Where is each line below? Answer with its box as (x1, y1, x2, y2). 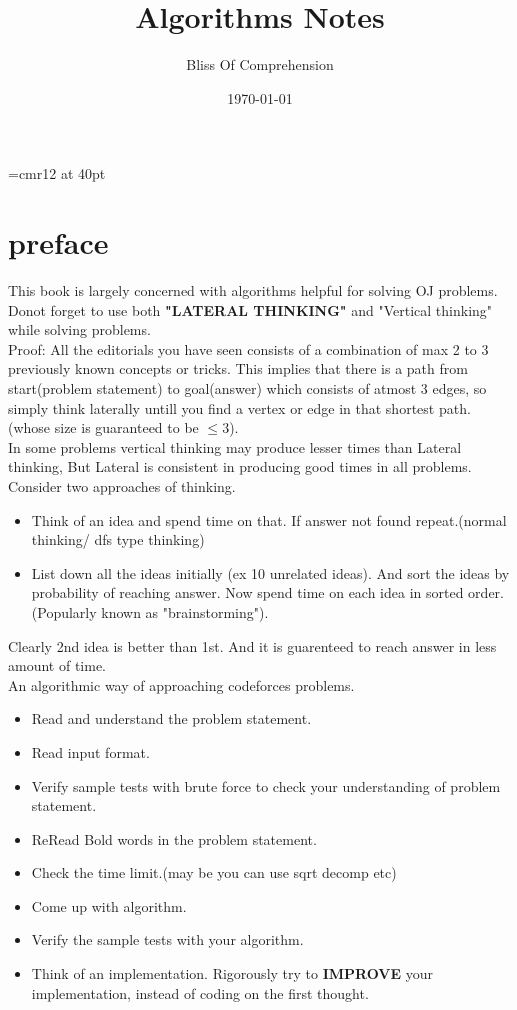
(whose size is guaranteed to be (8, 417, 199, 438)
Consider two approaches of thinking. (8, 475, 236, 496)
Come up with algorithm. (31, 895, 187, 916)
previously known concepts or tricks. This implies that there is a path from (8, 358, 468, 379)
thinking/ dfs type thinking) (31, 529, 205, 550)
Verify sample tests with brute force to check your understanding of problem (31, 775, 501, 796)
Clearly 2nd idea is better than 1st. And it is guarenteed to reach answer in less (8, 635, 497, 656)
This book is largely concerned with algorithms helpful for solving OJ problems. (8, 280, 498, 301)
